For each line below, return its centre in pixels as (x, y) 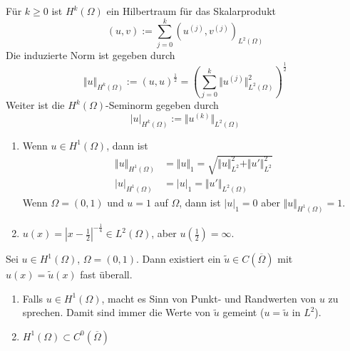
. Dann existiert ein (179, 259)
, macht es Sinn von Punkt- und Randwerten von (209, 298)
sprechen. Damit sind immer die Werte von (117, 312)
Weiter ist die (35, 105)
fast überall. (106, 274)
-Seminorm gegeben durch (162, 105)
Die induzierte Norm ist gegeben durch (91, 54)
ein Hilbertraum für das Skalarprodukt (191, 11)
